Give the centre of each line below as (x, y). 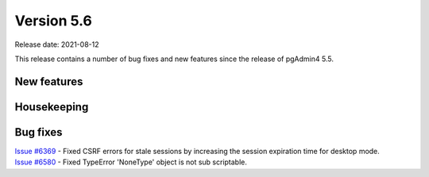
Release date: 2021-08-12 (57, 44)
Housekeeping (52, 107)
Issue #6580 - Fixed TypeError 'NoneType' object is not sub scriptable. (131, 162)
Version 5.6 (54, 21)
